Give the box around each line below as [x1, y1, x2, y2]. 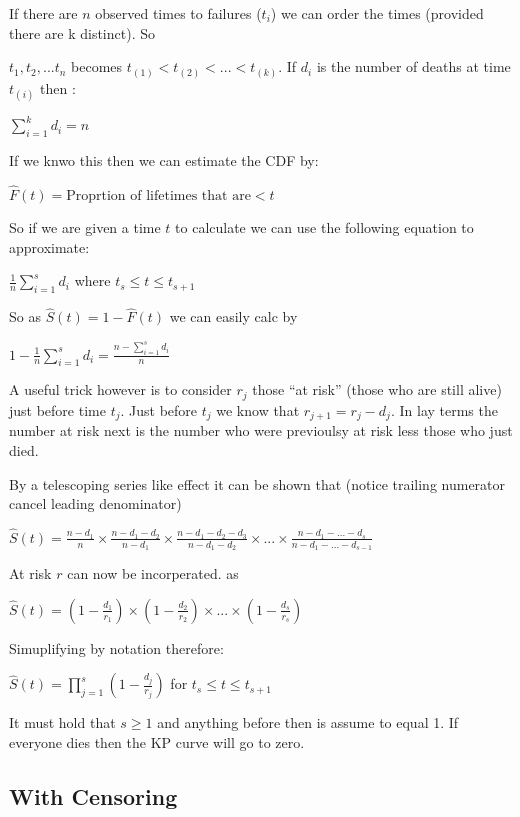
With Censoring [9, 780, 178, 811]
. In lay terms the [390, 399, 498, 420]
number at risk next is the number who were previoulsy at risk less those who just [9, 420, 513, 441]
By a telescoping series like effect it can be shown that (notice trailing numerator [9, 473, 506, 494]
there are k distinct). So [9, 22, 155, 43]
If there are [9, 3, 78, 23]
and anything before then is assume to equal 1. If [157, 712, 459, 733]
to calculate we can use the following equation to [175, 217, 474, 237]
